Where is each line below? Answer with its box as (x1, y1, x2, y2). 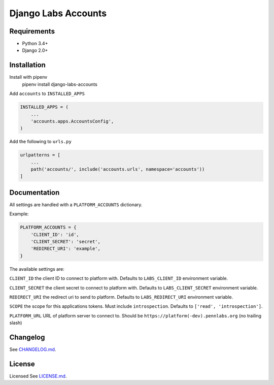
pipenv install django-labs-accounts (22, 81, 97, 87)
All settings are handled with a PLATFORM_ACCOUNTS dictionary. (9, 201, 143, 208)
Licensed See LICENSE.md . (9, 373, 67, 379)
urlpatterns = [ (20, 152, 61, 158)
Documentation (9, 188, 60, 197)
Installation (9, 61, 46, 70)
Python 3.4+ (22, 41, 48, 47)
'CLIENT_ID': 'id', (30, 232, 80, 237)
